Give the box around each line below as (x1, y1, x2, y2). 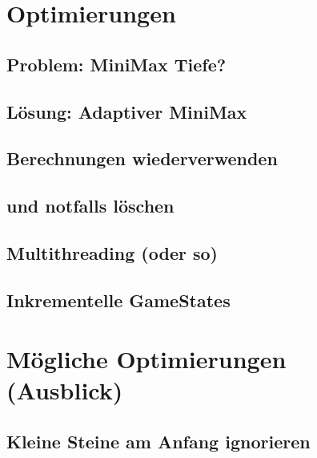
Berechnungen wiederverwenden (6, 146, 278, 171)
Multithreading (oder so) (6, 240, 218, 265)
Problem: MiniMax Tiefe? (6, 51, 227, 76)
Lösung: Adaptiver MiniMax (6, 99, 247, 124)
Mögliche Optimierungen (6, 342, 287, 375)
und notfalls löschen (6, 193, 175, 218)
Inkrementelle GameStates (6, 287, 231, 312)
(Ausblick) (6, 374, 123, 407)
